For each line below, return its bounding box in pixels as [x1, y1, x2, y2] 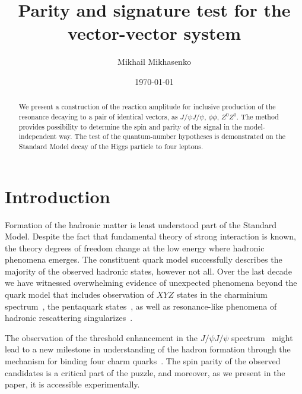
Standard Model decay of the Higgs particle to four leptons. [18, 141, 204, 151]
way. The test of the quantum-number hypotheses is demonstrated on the [59, 131, 286, 141]
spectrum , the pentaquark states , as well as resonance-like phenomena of [5, 300, 277, 312]
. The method [236, 111, 279, 121]
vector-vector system [67, 21, 241, 45]
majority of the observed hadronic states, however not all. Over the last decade [5, 264, 292, 277]
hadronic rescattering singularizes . [5, 311, 133, 324]
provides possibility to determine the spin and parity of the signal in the [18, 121, 242, 131]
